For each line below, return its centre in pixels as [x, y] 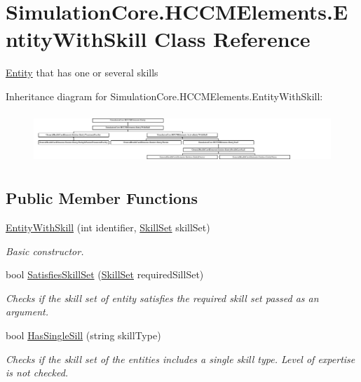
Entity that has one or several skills [82, 73]
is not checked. [37, 373]
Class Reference [232, 39]
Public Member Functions [102, 198]
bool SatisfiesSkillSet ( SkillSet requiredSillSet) [105, 274]
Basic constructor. [45, 251]
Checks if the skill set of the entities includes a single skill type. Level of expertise [180, 359]
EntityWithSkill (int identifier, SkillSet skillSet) [108, 227]
